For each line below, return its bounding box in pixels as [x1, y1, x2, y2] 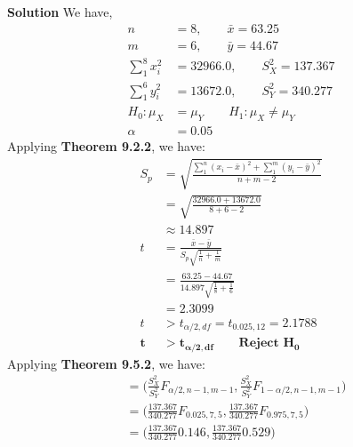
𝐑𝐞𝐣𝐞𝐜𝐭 [238, 337, 279, 350]
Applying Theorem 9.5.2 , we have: [7, 354, 205, 372]
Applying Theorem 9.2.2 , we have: [7, 137, 205, 156]
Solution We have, [7, 3, 113, 20]
